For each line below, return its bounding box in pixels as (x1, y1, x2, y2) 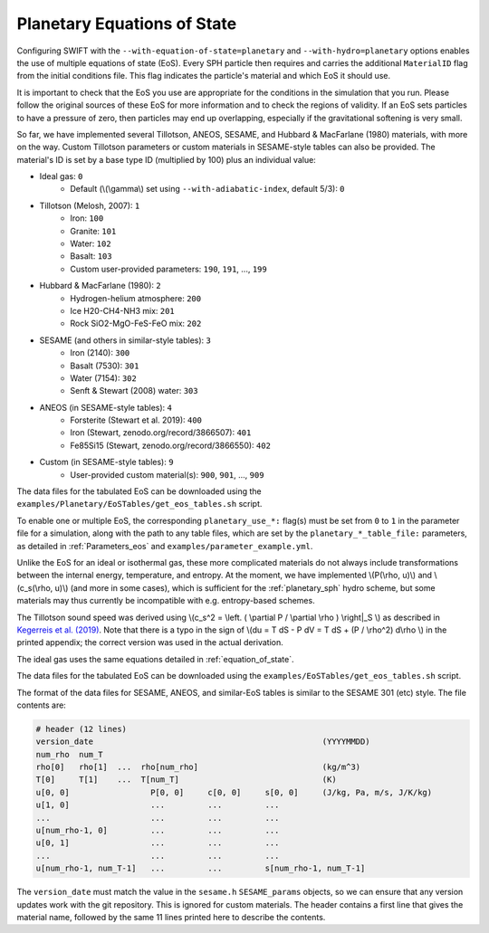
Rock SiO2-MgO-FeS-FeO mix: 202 (70, 318, 202, 329)
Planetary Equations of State (16, 14, 237, 33)
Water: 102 (70, 238, 112, 249)
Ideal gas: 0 (39, 171, 83, 182)
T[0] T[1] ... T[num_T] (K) (35, 775, 337, 785)
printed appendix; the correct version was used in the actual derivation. (16, 637, 284, 648)
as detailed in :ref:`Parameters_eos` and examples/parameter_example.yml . (16, 540, 313, 551)
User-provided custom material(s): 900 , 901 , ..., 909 (70, 469, 264, 480)
